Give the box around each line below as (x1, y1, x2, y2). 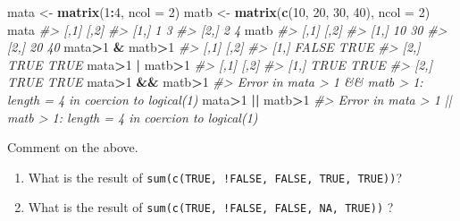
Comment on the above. (7, 138, 138, 157)
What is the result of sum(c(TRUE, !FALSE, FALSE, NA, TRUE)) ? (28, 198, 394, 217)
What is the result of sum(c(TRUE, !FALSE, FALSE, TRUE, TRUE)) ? (28, 167, 403, 186)
